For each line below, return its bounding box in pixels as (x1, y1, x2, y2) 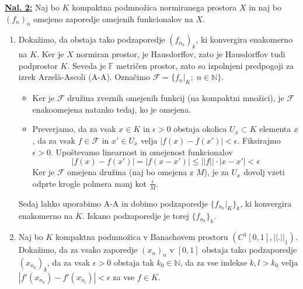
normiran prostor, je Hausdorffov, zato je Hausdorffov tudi (76, 48, 285, 60)
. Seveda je (67, 59, 106, 71)
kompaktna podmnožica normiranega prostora (72, 1, 237, 13)
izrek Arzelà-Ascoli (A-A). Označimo (18, 71, 151, 83)
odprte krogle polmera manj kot (32, 177, 147, 189)
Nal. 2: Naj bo (5, 1, 60, 13)
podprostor (18, 59, 58, 71)
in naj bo (249, 1, 281, 13)
